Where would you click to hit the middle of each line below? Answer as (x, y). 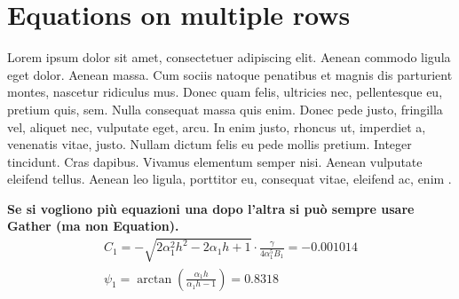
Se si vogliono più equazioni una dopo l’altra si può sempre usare (211, 208)
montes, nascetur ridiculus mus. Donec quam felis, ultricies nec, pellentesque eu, (225, 92)
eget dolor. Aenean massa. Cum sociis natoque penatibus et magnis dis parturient (230, 74)
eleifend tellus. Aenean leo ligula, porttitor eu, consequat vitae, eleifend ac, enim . (229, 179)
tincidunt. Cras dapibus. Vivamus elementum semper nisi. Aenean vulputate (215, 161)
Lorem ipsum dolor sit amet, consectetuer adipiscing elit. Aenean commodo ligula (229, 57)
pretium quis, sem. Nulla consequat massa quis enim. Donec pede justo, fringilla (225, 109)
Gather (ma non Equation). (93, 226)
